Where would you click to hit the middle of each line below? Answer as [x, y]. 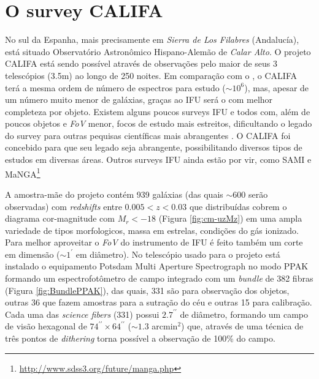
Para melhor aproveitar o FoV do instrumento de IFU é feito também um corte [154, 242]
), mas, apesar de [277, 87]
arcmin [165, 326]
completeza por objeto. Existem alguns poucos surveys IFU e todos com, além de [158, 111]
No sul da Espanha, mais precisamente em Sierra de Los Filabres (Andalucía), [152, 39]
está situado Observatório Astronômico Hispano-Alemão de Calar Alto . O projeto [158, 51]
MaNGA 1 [23, 173]
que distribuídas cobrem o [238, 206]
